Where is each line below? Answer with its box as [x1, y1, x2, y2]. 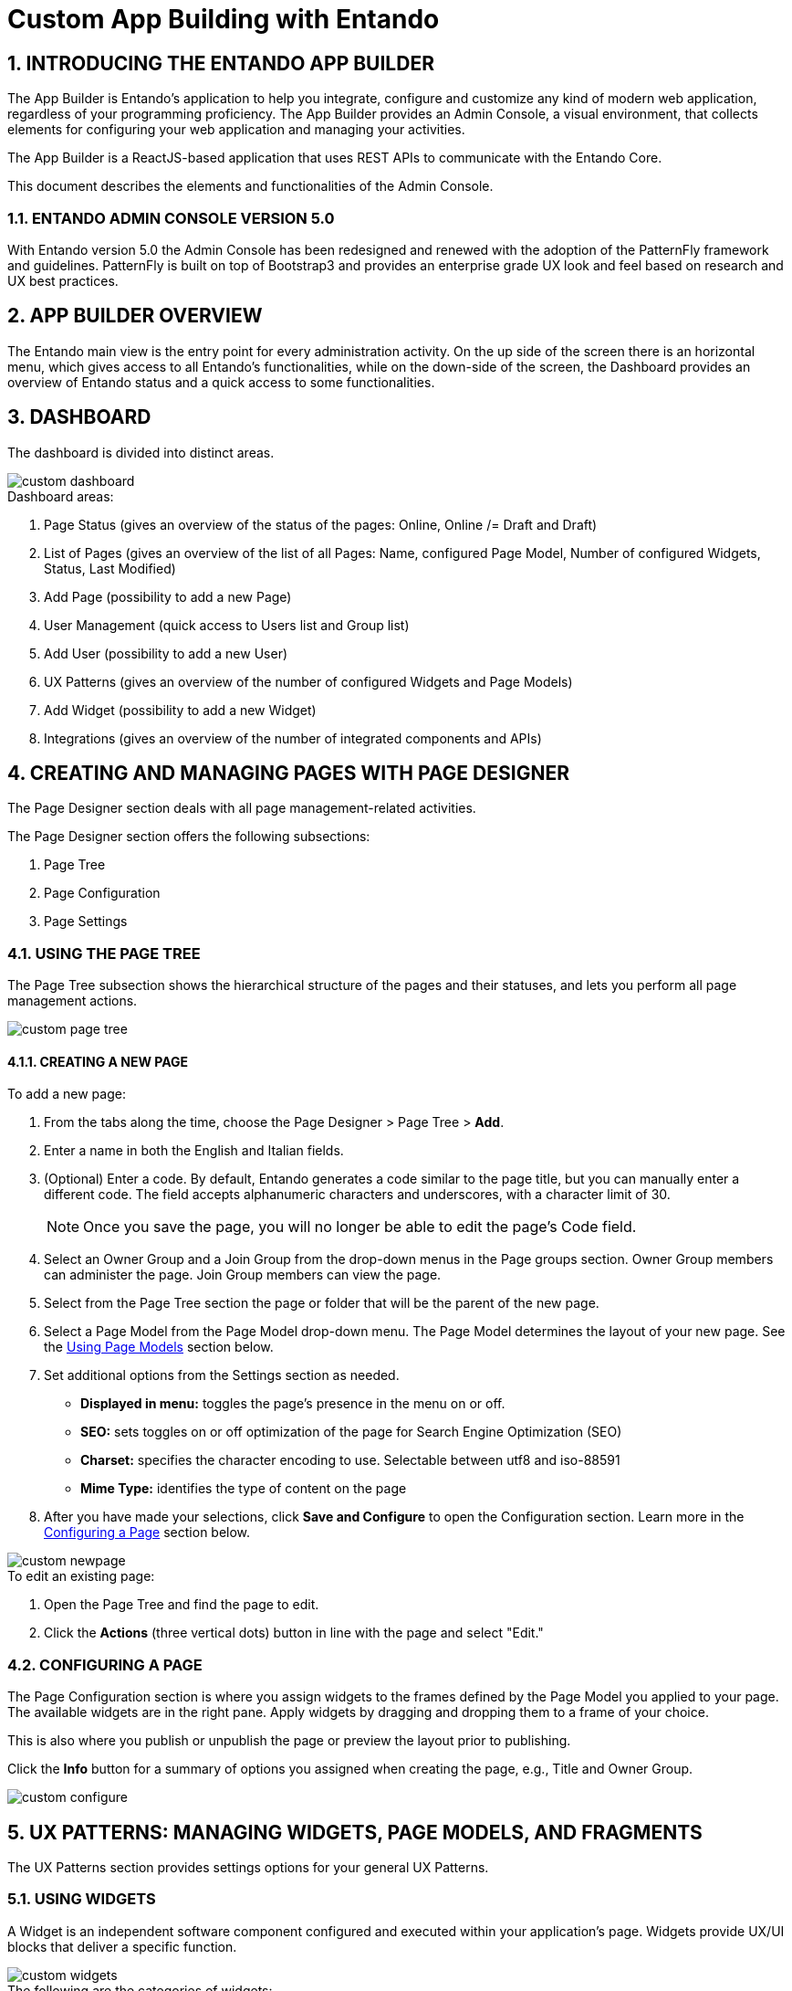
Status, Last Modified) [44, 560, 176, 576]
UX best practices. [7, 272, 119, 289]
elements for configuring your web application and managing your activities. [7, 121, 465, 138]
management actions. [7, 993, 138, 1009]
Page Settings [44, 913, 128, 930]
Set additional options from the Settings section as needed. [44, 1367, 400, 1384]
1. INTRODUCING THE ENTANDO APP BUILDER [7, 51, 434, 75]
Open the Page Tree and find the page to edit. [44, 1596, 319, 1613]
